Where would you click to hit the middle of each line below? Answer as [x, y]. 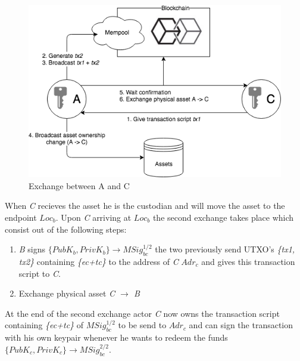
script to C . [40, 273]
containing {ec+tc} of [44, 325]
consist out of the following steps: [66, 229]
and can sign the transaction [241, 325]
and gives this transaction [248, 261]
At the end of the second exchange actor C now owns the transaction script [142, 313]
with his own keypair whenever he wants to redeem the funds [116, 337]
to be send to [142, 325]
